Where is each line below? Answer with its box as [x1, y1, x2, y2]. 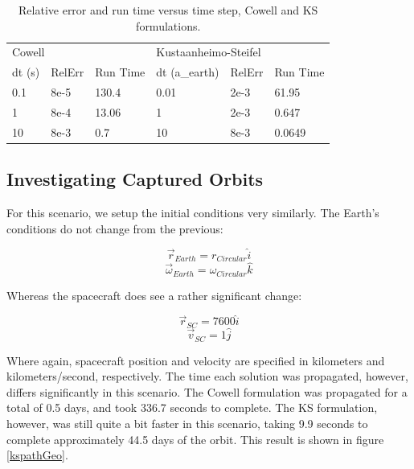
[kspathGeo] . [6, 446, 68, 463]
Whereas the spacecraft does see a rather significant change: [6, 286, 302, 303]
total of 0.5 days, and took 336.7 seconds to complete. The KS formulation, [6, 399, 378, 416]
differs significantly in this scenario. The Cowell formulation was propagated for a [6, 383, 408, 400]
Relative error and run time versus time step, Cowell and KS [18, 2, 318, 18]
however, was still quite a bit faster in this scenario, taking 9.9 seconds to [6, 414, 368, 431]
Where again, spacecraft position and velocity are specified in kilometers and [6, 352, 385, 368]
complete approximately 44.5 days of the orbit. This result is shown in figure [6, 430, 384, 447]
